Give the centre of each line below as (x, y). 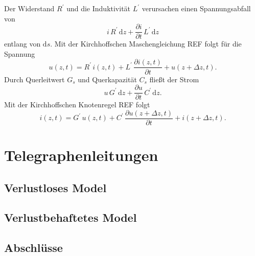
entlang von (22, 44)
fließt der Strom (174, 79)
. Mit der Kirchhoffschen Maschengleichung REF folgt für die (146, 44)
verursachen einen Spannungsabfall (196, 8)
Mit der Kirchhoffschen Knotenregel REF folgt (77, 104)
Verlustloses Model (55, 187)
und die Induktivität (99, 8)
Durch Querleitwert (34, 79)
